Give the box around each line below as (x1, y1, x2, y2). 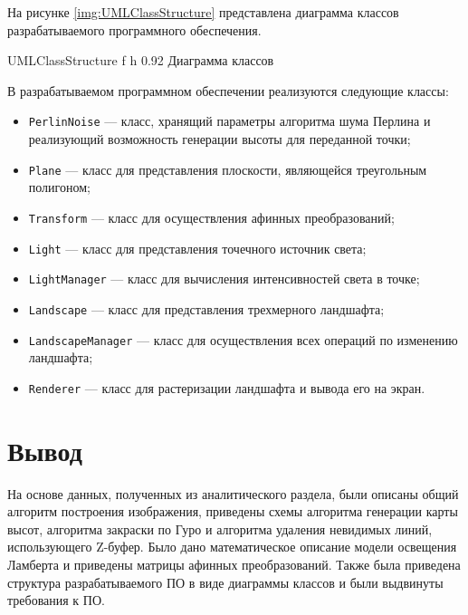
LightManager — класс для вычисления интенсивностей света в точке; (28, 269, 420, 288)
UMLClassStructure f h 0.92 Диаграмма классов (7, 51, 274, 70)
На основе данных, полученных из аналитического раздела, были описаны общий (7, 484, 459, 503)
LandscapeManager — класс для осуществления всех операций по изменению (28, 330, 458, 349)
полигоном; (28, 178, 91, 197)
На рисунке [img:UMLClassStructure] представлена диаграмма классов (7, 3, 399, 21)
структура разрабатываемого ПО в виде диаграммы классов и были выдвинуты (7, 572, 444, 591)
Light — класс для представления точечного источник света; (28, 238, 367, 257)
